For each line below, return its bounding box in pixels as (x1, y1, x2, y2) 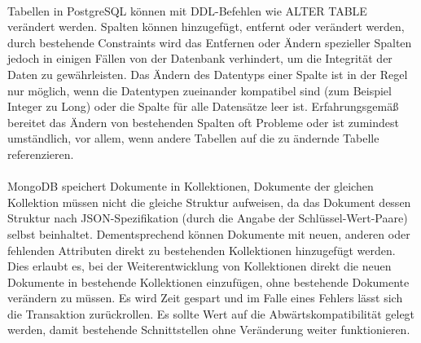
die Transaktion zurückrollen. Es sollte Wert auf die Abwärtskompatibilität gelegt (7, 305, 415, 322)
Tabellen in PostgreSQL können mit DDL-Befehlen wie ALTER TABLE (7, 2, 367, 19)
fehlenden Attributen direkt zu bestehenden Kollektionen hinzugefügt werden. (7, 241, 396, 258)
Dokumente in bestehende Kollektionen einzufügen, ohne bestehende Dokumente (7, 273, 410, 290)
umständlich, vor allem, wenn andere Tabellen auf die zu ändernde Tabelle (7, 130, 379, 147)
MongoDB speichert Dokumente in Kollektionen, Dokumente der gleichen (7, 178, 374, 195)
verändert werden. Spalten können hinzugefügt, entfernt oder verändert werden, (7, 18, 405, 35)
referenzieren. (7, 145, 74, 162)
